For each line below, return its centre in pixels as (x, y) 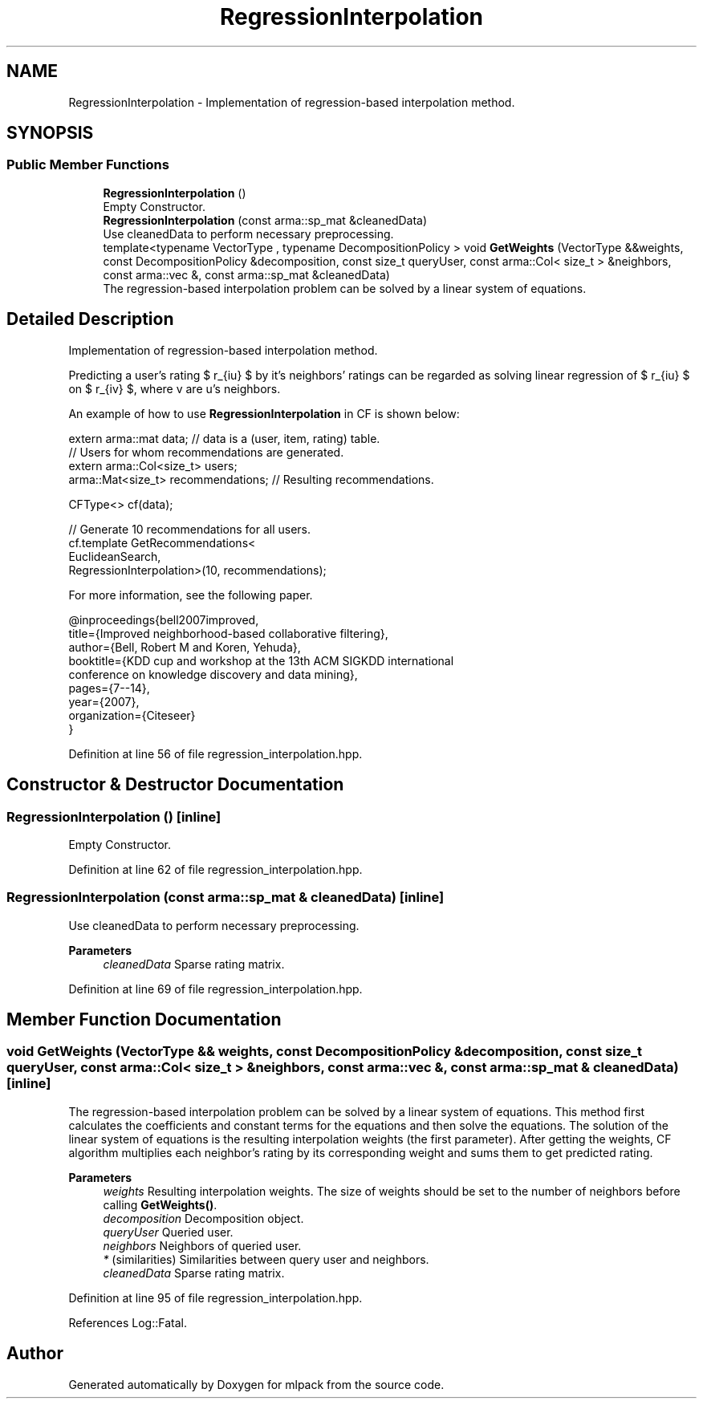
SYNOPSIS (50, 133)
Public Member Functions (88, 165)
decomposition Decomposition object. (203, 1218)
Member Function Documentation (144, 1020)
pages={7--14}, (109, 688)
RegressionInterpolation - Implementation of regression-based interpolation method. (292, 102)
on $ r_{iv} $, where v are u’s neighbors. (175, 388)
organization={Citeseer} (132, 715)
